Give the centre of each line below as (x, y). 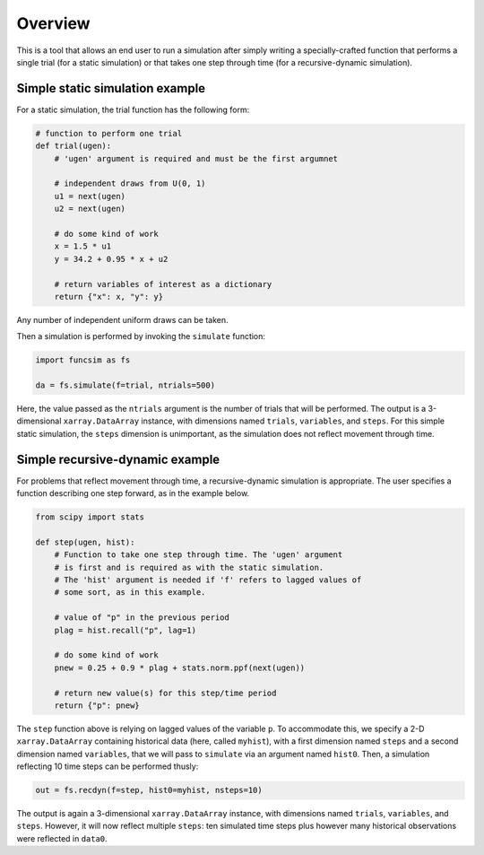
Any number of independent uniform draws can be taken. (122, 319)
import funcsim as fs (83, 360)
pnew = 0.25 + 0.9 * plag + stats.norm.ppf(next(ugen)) (180, 667)
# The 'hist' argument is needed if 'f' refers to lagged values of (208, 580)
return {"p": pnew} (97, 705)
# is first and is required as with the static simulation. (189, 567)
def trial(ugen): (73, 146)
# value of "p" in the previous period (142, 618)
